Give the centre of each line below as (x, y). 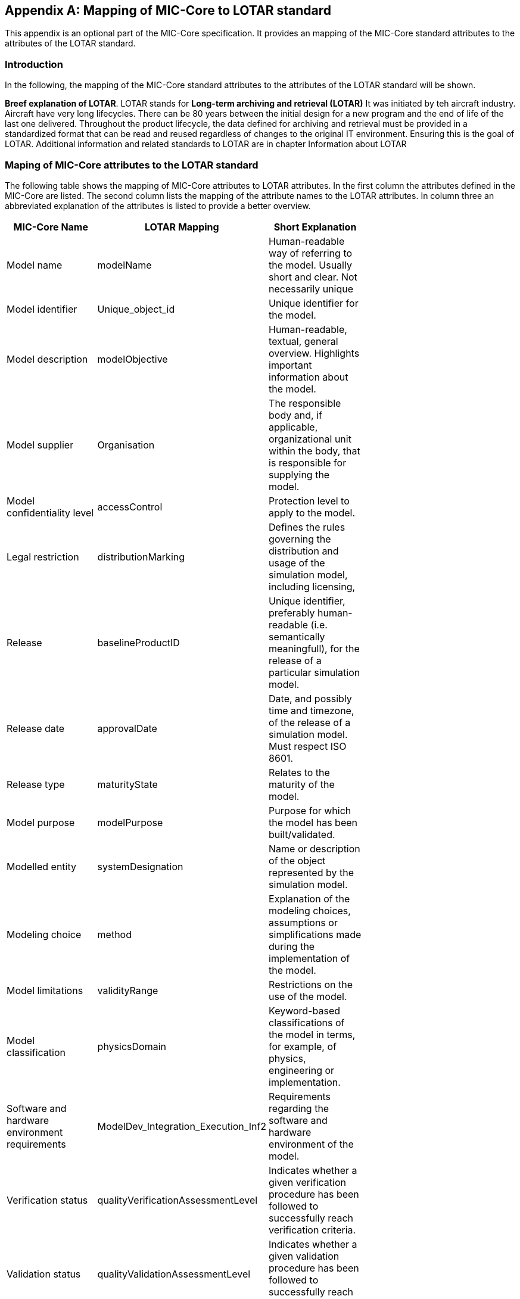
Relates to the (299, 772)
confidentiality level (50, 513)
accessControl (130, 507)
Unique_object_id (136, 309)
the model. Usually (310, 265)
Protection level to (309, 501)
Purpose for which (310, 810)
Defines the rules (307, 527)
